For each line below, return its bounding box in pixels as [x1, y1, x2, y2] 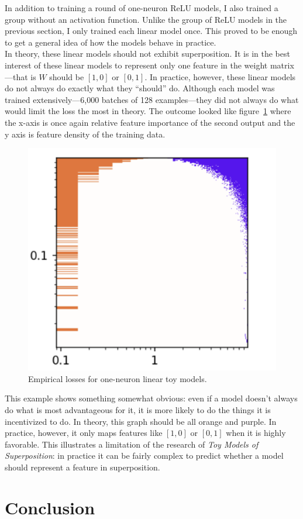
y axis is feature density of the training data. [5, 128, 166, 140]
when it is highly [226, 427, 286, 439]
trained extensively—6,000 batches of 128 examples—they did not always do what [5, 93, 299, 105]
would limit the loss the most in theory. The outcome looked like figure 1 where [5, 105, 291, 117]
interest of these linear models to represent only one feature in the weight [5, 59, 268, 71]
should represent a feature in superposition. [5, 460, 160, 473]
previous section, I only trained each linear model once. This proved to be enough [5, 25, 298, 37]
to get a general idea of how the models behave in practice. [5, 36, 216, 48]
